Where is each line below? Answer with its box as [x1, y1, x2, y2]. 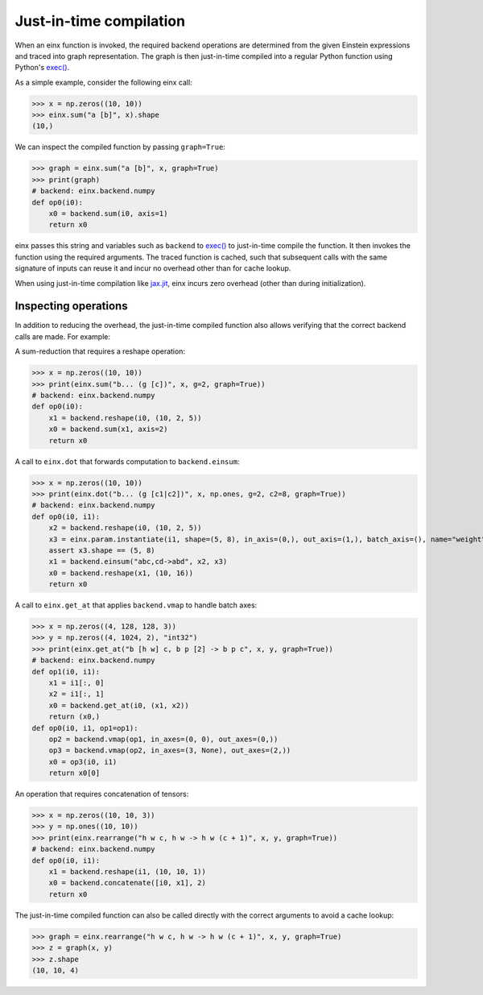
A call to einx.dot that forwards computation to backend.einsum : [14, 456, 240, 466]
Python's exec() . [14, 63, 70, 73]
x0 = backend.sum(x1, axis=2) [48, 425, 168, 434]
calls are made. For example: [14, 331, 111, 342]
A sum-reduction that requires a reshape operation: [14, 346, 185, 356]
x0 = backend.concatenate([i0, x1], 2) [48, 878, 207, 888]
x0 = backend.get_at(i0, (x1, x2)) [48, 701, 189, 710]
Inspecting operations [14, 299, 128, 313]
